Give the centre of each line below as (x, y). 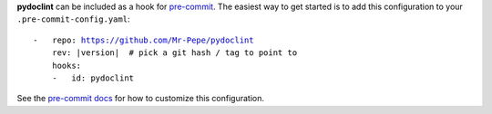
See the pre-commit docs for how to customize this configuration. (140, 99)
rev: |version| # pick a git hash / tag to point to (174, 53)
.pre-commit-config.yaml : (73, 19)
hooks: (67, 65)
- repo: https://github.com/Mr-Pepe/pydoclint (143, 40)
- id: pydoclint (93, 78)
